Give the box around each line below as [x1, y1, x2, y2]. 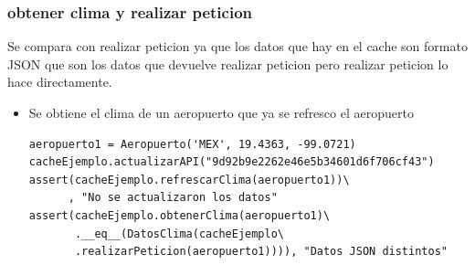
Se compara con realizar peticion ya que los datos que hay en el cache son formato [7, 37, 468, 56]
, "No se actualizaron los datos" [68, 191, 278, 205]
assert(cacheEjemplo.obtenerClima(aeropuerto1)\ [28, 208, 331, 222]
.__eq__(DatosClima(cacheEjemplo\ [74, 227, 285, 240]
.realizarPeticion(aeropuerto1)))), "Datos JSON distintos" [74, 245, 448, 259]
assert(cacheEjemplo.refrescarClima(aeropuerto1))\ [28, 173, 350, 186]
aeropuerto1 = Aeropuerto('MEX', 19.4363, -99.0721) [28, 137, 356, 151]
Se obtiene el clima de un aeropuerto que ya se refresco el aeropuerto [28, 103, 414, 122]
